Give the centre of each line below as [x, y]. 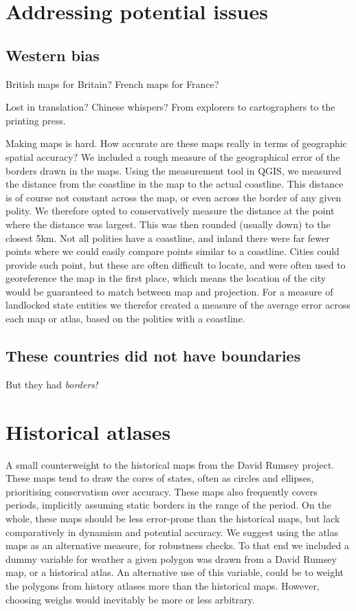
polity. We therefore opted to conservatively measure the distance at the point [170, 211]
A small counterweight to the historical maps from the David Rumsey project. [170, 464]
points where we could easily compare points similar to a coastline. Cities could [173, 251]
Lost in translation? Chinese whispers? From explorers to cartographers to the [170, 107]
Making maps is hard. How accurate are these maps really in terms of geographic [176, 143]
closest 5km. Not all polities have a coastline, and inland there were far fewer [168, 237]
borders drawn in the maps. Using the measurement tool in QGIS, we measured [174, 170]
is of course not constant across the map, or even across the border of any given [174, 197]
